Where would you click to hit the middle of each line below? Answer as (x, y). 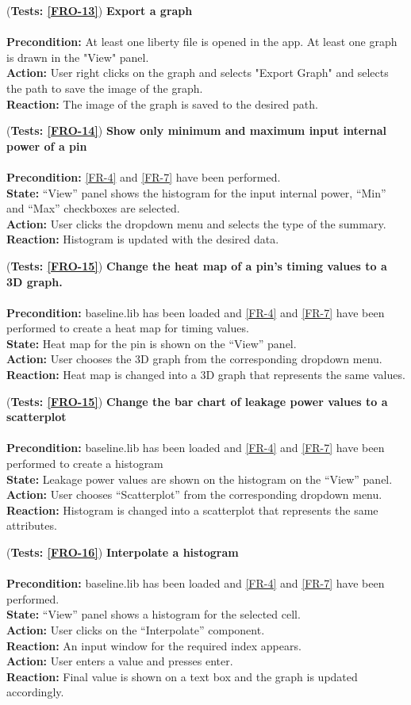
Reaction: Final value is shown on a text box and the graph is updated (182, 676)
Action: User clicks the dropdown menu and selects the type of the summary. (196, 223)
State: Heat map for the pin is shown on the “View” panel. (152, 343)
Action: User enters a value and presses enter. (120, 661)
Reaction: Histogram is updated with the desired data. (143, 239)
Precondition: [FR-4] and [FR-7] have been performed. (144, 176)
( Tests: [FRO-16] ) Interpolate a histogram (123, 552)
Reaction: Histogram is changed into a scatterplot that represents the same (192, 510)
